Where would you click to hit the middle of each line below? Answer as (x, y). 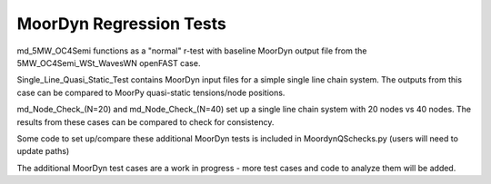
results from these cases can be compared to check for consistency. (145, 121)
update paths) (43, 151)
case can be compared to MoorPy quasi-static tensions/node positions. (151, 92)
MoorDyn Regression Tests (122, 24)
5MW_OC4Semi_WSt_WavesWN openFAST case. (109, 63)
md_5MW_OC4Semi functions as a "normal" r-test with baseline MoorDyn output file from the (192, 51)
